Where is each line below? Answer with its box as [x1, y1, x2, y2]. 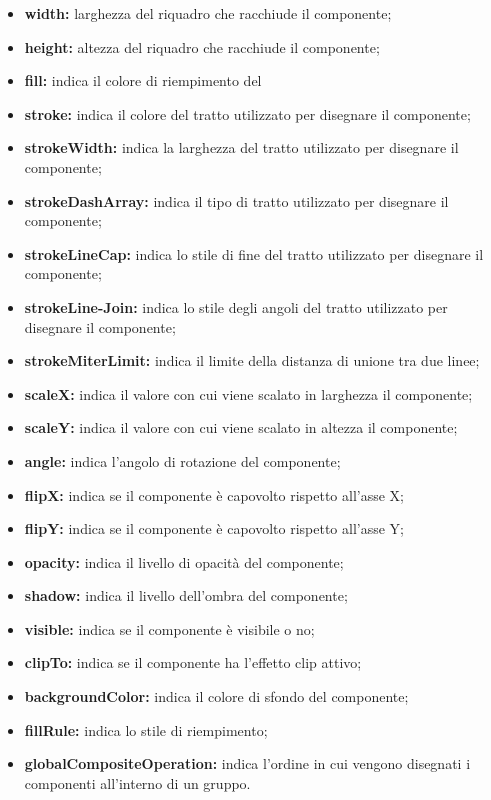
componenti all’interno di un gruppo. [24, 772, 251, 793]
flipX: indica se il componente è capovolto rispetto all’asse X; [24, 484, 404, 505]
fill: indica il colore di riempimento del [24, 70, 262, 91]
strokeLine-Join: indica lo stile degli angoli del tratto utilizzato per [24, 296, 448, 317]
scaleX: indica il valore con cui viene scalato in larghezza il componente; [24, 383, 473, 404]
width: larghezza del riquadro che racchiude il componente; [24, 3, 392, 23]
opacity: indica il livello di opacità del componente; [24, 551, 344, 572]
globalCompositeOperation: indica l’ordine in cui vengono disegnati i [24, 753, 471, 774]
